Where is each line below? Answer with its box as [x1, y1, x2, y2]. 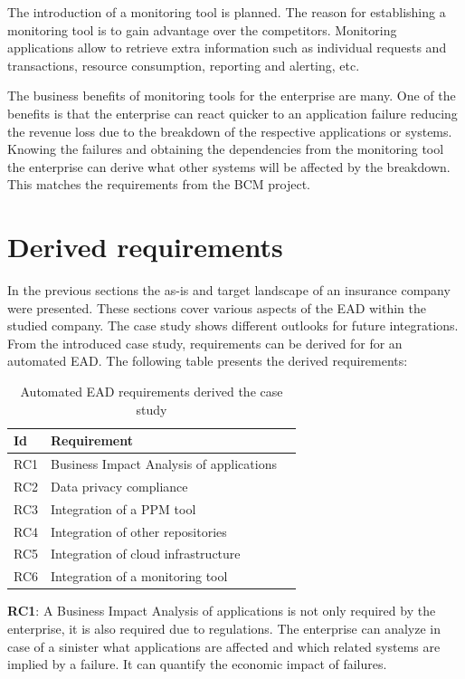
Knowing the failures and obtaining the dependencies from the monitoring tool [7, 139, 444, 158]
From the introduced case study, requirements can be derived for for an [7, 333, 403, 352]
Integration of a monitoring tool [51, 567, 228, 586]
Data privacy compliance [51, 476, 188, 495]
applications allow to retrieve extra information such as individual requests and [7, 38, 447, 57]
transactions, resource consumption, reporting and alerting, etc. [7, 55, 360, 74]
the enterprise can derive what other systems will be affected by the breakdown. [7, 157, 451, 176]
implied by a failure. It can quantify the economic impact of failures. [7, 655, 387, 674]
